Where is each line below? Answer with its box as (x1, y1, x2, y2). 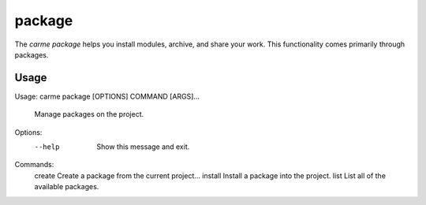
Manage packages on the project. (34, 110, 144, 119)
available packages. (34, 182, 99, 192)
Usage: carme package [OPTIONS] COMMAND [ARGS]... (14, 91, 200, 101)
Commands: (14, 160, 54, 170)
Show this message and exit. (96, 142, 190, 151)
